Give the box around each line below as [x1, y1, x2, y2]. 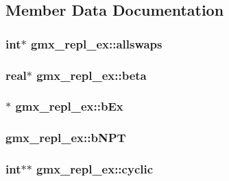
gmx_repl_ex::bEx [15, 98, 123, 115]
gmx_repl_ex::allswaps [30, 35, 162, 52]
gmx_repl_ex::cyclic [36, 161, 154, 178]
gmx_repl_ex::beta [36, 66, 147, 83]
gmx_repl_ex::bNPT [5, 129, 126, 146]
